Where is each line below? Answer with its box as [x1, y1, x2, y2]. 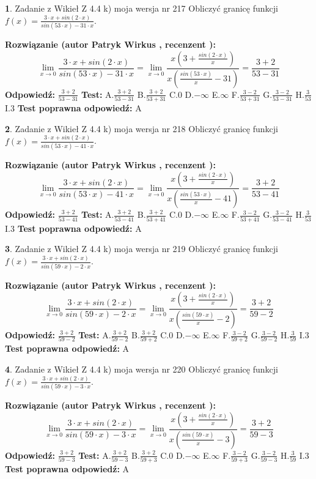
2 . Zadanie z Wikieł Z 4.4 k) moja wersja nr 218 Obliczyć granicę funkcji [5, 122, 278, 135]
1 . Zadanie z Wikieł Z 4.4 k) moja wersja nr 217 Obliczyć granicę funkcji [5, 2, 278, 14]
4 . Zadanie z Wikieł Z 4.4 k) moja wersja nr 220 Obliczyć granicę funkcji [5, 362, 278, 375]
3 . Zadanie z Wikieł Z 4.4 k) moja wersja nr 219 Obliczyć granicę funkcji [5, 242, 278, 255]
